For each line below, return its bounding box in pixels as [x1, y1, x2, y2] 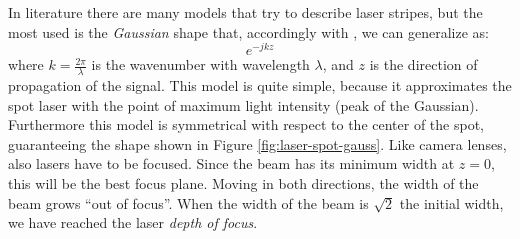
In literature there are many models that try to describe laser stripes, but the [8, 2, 483, 22]
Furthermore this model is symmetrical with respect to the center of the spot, [8, 114, 484, 135]
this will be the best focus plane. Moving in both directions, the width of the [8, 173, 479, 194]
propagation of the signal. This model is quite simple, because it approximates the [8, 75, 512, 96]
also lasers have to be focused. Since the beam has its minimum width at [8, 153, 455, 174]
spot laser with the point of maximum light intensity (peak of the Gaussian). [8, 94, 479, 115]
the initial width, [399, 192, 504, 213]
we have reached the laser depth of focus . [8, 212, 258, 233]
